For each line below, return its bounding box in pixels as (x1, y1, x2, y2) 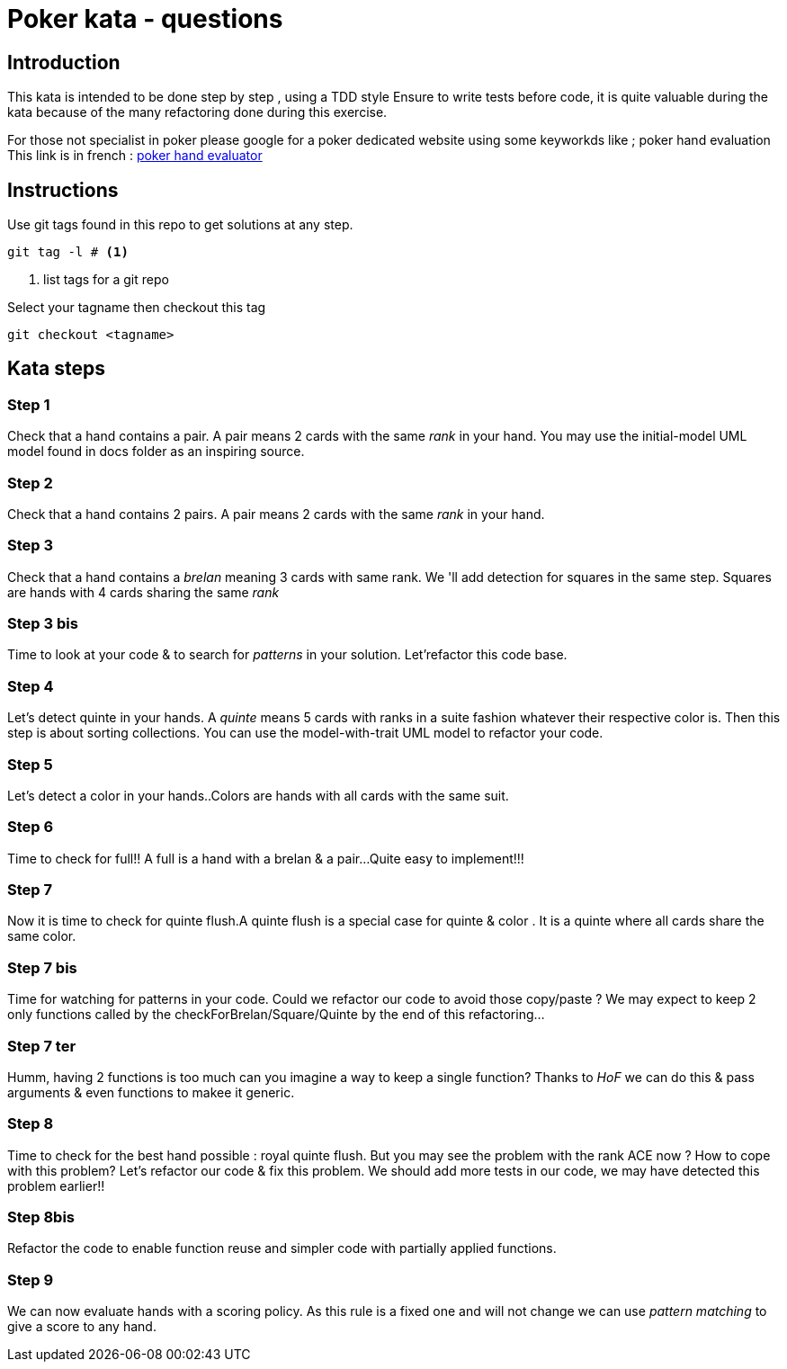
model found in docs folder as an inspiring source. (7, 443, 305, 460)
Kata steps (7, 357, 106, 380)
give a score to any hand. (7, 1319, 157, 1335)
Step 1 (7, 395, 50, 414)
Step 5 (7, 755, 53, 774)
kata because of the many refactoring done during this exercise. (7, 104, 388, 121)
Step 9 (7, 1270, 54, 1289)
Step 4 (7, 676, 54, 695)
